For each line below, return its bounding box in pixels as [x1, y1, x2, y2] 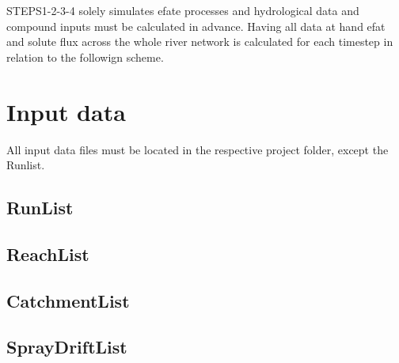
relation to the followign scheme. [6, 48, 164, 65]
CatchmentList [6, 288, 130, 312]
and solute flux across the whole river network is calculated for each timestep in [6, 33, 393, 50]
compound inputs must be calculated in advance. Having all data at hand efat [6, 17, 386, 34]
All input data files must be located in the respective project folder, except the [6, 141, 389, 157]
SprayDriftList [6, 335, 127, 359]
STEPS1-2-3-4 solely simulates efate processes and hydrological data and [6, 2, 359, 18]
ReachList [6, 241, 89, 266]
